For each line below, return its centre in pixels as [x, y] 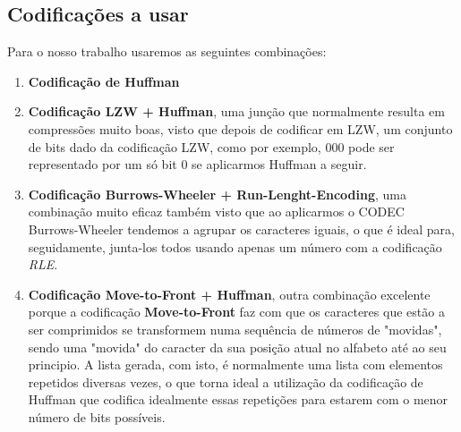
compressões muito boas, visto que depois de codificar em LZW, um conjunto [240, 128]
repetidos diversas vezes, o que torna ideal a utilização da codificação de [226, 381]
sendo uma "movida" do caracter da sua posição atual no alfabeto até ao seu [237, 347]
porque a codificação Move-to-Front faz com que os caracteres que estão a [236, 312]
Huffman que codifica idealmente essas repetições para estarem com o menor [238, 399]
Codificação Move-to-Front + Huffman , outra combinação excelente [229, 294]
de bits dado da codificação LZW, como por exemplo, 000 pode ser [211, 146]
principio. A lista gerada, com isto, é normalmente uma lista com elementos [235, 364]
